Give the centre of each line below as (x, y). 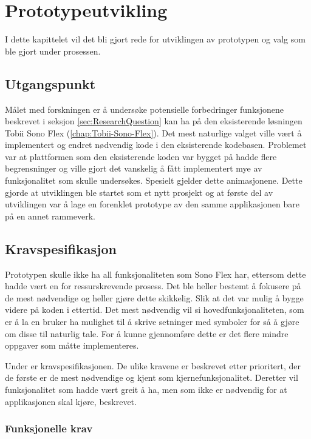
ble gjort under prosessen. (53, 51)
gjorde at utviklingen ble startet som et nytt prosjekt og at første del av (139, 192)
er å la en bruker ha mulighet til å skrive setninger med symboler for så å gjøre (152, 322)
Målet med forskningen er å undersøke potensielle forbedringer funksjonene (145, 109)
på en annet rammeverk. (50, 216)
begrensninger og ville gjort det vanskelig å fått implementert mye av (134, 168)
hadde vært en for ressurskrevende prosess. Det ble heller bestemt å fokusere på (153, 286)
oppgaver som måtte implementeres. (72, 345)
